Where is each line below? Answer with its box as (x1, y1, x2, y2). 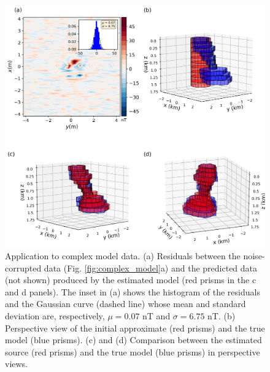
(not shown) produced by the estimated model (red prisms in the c (5, 273, 256, 286)
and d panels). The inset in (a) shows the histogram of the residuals (5, 285, 260, 298)
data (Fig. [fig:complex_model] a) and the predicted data (44, 261, 258, 274)
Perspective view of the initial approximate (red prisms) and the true (5, 321, 265, 334)
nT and (142, 309, 171, 322)
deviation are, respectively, (5, 309, 105, 322)
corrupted (5, 261, 42, 274)
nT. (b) (207, 309, 236, 322)
